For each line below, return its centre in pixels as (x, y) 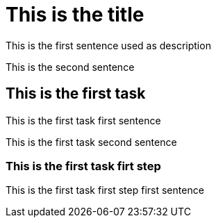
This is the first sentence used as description (108, 45)
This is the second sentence (70, 67)
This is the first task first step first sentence (105, 190)
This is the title (75, 15)
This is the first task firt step (83, 166)
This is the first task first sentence (83, 120)
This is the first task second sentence (91, 142)
